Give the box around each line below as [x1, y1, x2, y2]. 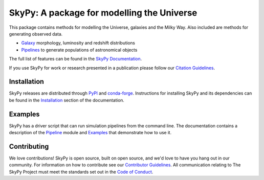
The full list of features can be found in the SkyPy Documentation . [9, 56, 142, 62]
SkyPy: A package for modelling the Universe [9, 7, 198, 18]
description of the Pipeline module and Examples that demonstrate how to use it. [9, 130, 172, 136]
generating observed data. [9, 31, 63, 37]
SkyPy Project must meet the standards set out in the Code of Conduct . [9, 169, 154, 175]
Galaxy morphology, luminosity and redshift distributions [21, 40, 135, 46]
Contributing [9, 142, 49, 151]
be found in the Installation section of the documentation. [9, 97, 125, 103]
